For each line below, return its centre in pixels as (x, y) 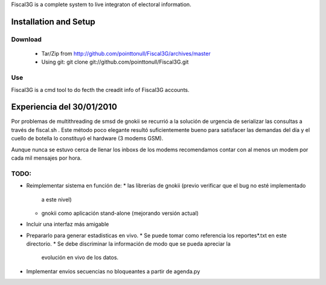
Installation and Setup (53, 21)
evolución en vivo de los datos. (80, 258)
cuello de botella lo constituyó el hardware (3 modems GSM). (87, 139)
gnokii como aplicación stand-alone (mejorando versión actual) (120, 213)
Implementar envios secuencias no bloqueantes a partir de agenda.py (113, 271)
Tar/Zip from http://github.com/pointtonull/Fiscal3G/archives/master (126, 53)
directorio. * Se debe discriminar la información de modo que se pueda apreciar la (128, 244)
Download (27, 39)
